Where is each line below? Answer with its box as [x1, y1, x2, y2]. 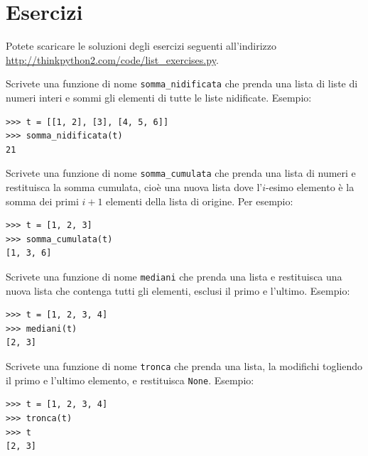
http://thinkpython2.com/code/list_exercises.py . [6, 52, 219, 67]
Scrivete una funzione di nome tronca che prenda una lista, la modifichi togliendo [6, 359, 363, 373]
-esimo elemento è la [266, 180, 355, 194]
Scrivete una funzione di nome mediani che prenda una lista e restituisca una [6, 268, 342, 283]
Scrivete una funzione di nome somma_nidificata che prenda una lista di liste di [6, 76, 358, 91]
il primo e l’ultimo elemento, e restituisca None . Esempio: [6, 372, 254, 387]
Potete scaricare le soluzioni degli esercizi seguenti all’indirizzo [6, 38, 276, 53]
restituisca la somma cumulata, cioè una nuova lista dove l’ [6, 180, 263, 194]
